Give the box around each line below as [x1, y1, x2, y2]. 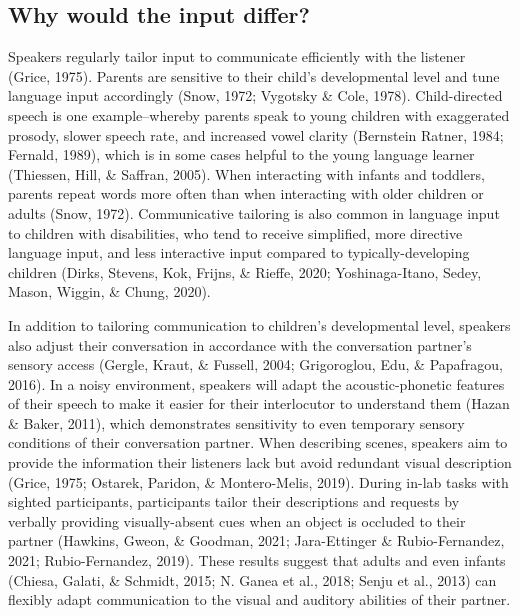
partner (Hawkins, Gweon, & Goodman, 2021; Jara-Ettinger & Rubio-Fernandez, [8, 530, 505, 551]
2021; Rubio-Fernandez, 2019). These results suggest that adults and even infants [8, 550, 506, 571]
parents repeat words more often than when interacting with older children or [8, 183, 484, 204]
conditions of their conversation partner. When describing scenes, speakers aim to [8, 432, 508, 453]
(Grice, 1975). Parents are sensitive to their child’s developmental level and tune [8, 65, 500, 86]
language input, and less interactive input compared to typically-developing [8, 242, 470, 263]
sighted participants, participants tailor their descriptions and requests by [8, 491, 460, 512]
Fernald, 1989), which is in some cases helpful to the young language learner [8, 144, 475, 165]
